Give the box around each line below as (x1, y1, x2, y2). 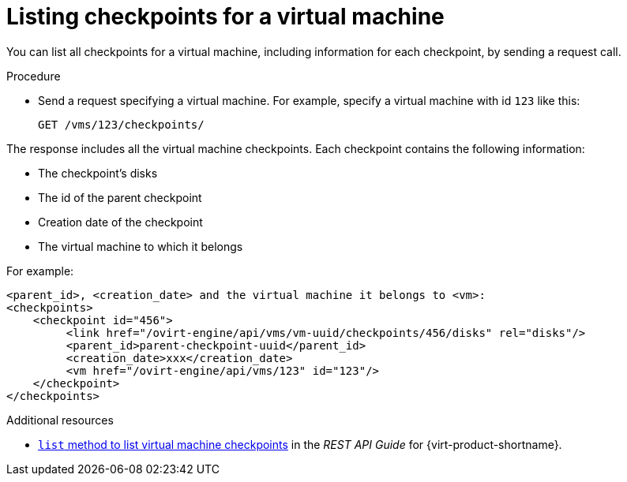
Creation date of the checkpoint (38, 215, 203, 229)
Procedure (6, 69, 61, 83)
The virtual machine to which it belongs (38, 239, 243, 253)
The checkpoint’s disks (38, 166, 158, 180)
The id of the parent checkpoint (38, 190, 202, 204)
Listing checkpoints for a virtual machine (6, 3, 445, 30)
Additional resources (6, 413, 114, 427)
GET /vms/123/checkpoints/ (38, 118, 205, 131)
